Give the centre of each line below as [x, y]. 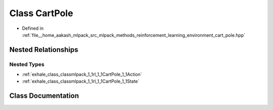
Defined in [33, 28]
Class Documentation [44, 96]
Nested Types [27, 64]
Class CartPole [41, 13]
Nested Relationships [44, 50]
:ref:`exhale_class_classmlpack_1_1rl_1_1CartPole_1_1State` [81, 81]
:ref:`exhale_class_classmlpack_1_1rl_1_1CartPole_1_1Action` [82, 74]
